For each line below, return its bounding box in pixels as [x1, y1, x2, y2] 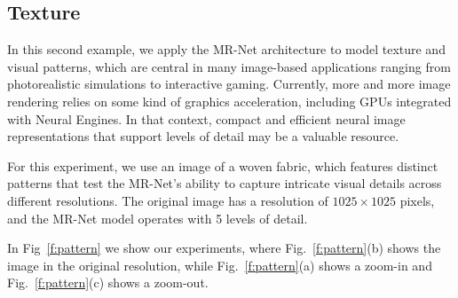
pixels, [399, 191, 435, 209]
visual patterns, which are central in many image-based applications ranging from [7, 57, 451, 75]
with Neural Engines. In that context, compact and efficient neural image [7, 109, 406, 128]
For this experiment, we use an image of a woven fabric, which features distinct [7, 156, 438, 175]
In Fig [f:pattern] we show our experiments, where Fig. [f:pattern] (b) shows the [7, 239, 441, 257]
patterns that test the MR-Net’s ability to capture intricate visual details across [7, 174, 442, 192]
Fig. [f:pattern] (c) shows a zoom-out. [7, 273, 209, 292]
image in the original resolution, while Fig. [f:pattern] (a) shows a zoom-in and [7, 255, 432, 274]
